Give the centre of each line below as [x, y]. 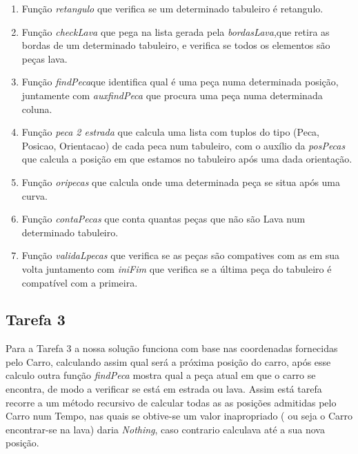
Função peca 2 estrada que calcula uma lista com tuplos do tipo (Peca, [170, 132]
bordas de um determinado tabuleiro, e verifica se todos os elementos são [176, 45]
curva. [34, 195]
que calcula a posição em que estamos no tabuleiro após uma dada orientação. [187, 159]
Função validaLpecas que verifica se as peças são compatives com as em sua [181, 255]
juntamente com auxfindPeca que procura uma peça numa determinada [172, 95]
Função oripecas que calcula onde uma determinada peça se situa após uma [181, 182]
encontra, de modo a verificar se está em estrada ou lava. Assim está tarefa [164, 389]
